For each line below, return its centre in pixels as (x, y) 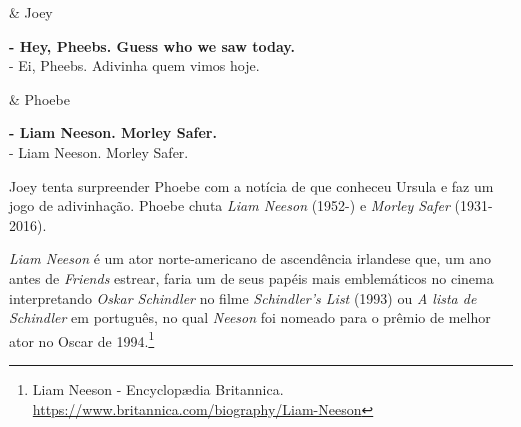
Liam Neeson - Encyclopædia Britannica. (158, 388)
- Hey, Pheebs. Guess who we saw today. (152, 45)
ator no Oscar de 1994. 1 (82, 339)
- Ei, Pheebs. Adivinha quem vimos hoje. (134, 65)
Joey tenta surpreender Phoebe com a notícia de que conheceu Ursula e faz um (251, 185)
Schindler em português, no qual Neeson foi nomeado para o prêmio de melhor (250, 317)
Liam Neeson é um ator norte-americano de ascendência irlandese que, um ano (250, 258)
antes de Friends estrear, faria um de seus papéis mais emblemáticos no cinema (251, 277)
